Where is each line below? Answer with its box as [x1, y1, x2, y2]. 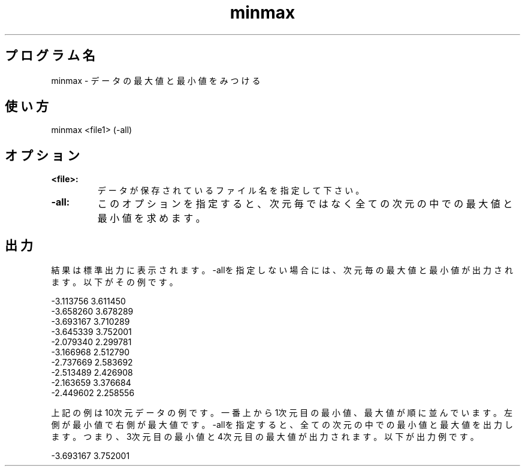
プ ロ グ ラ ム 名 [5, 48, 95, 64]
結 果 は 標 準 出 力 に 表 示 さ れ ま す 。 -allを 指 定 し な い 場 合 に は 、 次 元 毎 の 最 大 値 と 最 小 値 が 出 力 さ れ [51, 265, 513, 276]
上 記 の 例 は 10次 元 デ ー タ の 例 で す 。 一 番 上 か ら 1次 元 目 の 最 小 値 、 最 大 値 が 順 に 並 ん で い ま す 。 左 [51, 407, 513, 418]
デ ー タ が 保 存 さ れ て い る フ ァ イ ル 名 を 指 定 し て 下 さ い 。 [97, 185, 364, 196]
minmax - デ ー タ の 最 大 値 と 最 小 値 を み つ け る [51, 75, 261, 86]
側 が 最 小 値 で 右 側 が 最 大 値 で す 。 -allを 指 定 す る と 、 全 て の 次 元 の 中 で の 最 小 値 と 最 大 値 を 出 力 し [51, 419, 513, 430]
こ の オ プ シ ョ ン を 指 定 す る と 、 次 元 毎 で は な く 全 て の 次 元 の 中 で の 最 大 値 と [97, 198, 513, 210]
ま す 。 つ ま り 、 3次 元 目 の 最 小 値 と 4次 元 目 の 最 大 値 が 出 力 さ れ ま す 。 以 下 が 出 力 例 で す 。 [51, 431, 479, 442]
